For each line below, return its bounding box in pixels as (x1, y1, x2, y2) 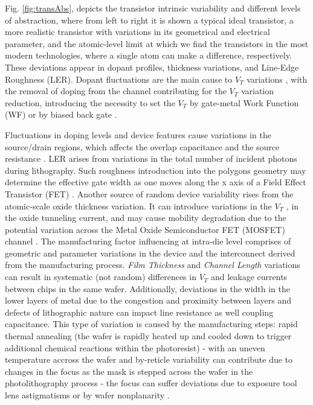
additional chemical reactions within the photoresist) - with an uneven (5, 341, 265, 354)
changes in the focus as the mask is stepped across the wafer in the (5, 365, 253, 377)
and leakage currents (210, 270, 288, 283)
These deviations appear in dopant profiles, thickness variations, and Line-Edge (5, 60, 299, 73)
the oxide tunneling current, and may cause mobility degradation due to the (5, 211, 286, 224)
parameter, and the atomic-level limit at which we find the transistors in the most (5, 37, 309, 49)
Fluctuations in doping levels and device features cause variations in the (5, 128, 271, 141)
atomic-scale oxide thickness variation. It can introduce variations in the (5, 199, 272, 212)
